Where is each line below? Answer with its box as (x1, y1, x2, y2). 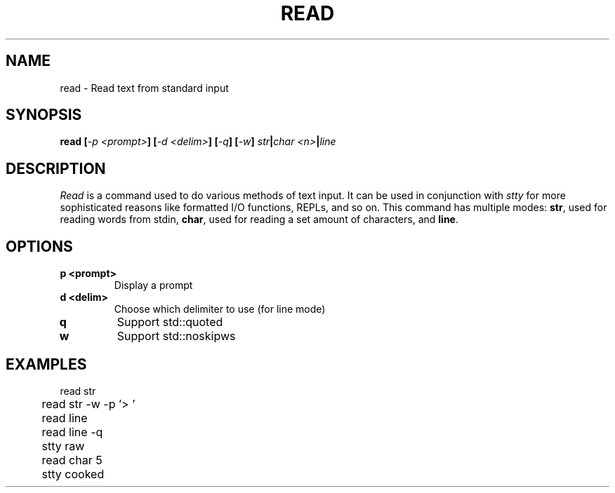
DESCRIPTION (6, 159, 106, 177)
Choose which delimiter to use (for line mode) (114, 303, 326, 316)
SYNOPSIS (6, 106, 82, 124)
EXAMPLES (6, 355, 87, 373)
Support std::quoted (117, 315, 223, 330)
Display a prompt (114, 279, 193, 292)
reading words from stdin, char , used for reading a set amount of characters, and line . (60, 213, 459, 226)
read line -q (41, 424, 103, 439)
